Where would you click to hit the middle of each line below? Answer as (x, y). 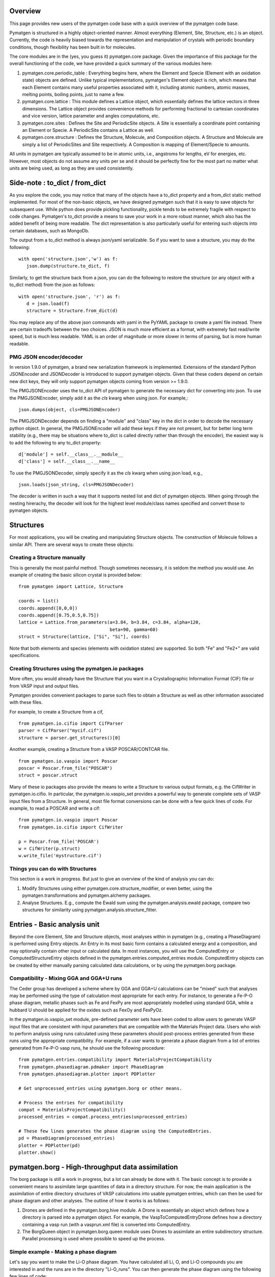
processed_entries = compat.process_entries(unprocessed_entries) (103, 1117)
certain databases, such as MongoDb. (49, 230)
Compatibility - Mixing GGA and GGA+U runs (66, 978)
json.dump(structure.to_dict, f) (68, 266)
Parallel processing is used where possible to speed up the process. (94, 1239)
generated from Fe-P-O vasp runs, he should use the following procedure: (87, 1048)
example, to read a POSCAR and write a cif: (55, 808)
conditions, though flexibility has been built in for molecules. (73, 47)
